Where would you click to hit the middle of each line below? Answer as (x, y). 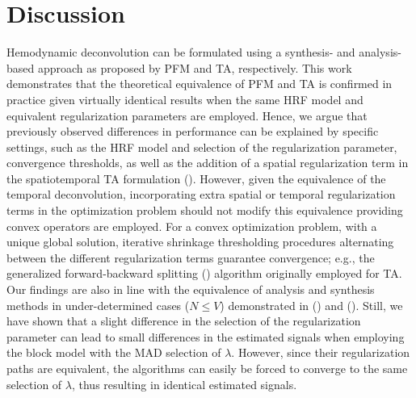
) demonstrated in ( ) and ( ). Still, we (311, 305)
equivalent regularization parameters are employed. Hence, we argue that (187, 115)
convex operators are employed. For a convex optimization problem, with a (192, 226)
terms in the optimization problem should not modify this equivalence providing (205, 210)
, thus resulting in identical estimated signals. (184, 384)
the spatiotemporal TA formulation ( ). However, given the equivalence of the (196, 178)
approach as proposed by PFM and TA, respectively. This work (195, 67)
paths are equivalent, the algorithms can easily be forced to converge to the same (207, 368)
